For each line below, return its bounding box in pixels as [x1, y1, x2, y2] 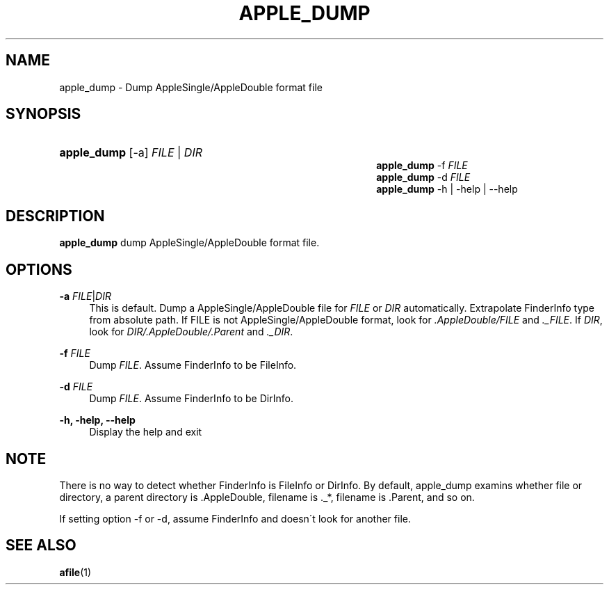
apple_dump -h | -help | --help [376, 183, 518, 196]
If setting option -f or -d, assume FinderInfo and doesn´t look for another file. [59, 512, 411, 525]
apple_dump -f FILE [376, 159, 468, 172]
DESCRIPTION [6, 207, 105, 225]
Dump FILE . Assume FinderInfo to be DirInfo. [89, 392, 293, 405]
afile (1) [59, 566, 92, 578]
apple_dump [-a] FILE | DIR [59, 145, 202, 160]
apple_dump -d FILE [376, 171, 471, 184]
